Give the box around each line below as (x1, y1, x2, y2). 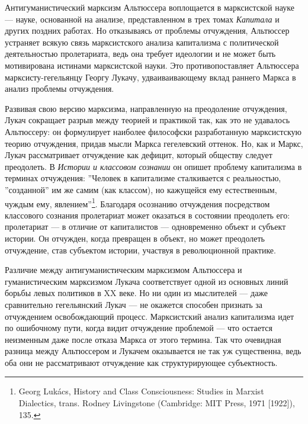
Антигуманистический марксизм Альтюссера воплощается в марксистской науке (5, 1, 294, 13)
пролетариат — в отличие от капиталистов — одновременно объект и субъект (5, 220, 286, 233)
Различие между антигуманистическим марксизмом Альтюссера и (5, 264, 242, 276)
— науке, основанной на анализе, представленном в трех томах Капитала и (5, 12, 280, 25)
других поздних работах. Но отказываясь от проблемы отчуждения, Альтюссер (5, 24, 290, 37)
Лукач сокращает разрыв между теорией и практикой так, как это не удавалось (5, 114, 290, 126)
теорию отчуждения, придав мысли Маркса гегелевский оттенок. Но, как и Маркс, (5, 137, 303, 149)
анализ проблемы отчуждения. (5, 82, 114, 95)
